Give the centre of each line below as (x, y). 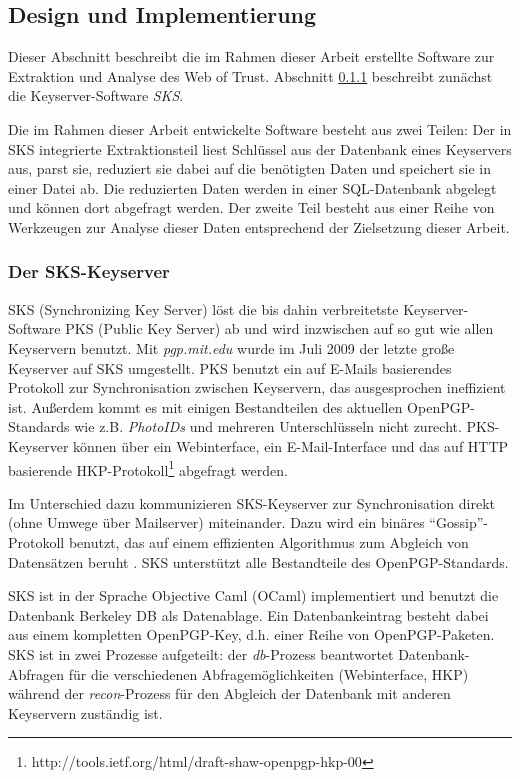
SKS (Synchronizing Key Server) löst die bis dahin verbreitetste (203, 308)
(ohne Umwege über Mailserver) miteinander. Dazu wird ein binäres (216, 522)
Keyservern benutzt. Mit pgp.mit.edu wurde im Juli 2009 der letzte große (231, 347)
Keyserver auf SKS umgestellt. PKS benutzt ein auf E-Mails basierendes (230, 367)
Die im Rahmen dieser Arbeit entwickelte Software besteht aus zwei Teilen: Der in (260, 128)
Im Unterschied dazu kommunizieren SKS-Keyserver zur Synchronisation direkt (252, 502)
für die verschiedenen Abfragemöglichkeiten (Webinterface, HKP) (268, 673)
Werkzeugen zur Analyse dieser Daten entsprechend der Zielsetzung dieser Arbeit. (259, 226)
